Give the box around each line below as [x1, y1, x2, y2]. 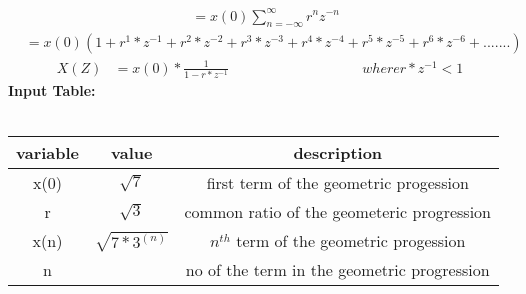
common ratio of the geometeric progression [184, 200, 491, 224]
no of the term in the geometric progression [185, 258, 490, 282]
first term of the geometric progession [206, 171, 469, 195]
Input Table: [8, 80, 96, 101]
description [293, 141, 383, 165]
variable [16, 141, 80, 165]
